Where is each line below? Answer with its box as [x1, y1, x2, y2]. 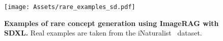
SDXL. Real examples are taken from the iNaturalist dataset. [4, 27, 202, 38]
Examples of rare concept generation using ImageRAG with [4, 17, 219, 28]
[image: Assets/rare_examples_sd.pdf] [4, 3, 135, 10]
